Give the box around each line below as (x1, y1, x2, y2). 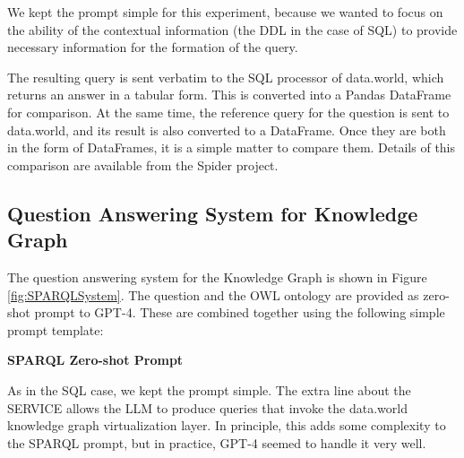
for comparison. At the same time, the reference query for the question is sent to (7, 102, 450, 121)
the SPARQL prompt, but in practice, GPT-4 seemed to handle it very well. (7, 433, 426, 452)
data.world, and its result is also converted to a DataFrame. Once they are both (7, 120, 446, 139)
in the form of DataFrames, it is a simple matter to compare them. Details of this (7, 138, 456, 157)
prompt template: (7, 320, 104, 339)
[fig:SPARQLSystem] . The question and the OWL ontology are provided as (7, 285, 419, 304)
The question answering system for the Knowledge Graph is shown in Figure (7, 267, 427, 286)
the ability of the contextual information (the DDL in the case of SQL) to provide (7, 20, 458, 39)
